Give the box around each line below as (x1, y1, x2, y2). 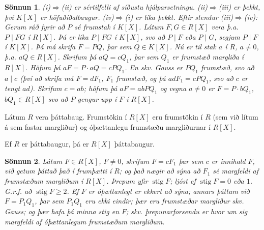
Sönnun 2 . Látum (5, 155, 63, 166)
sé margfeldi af (213, 165, 258, 176)
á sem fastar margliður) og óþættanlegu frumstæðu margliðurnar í (5, 121, 211, 132)
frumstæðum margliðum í (5, 175, 83, 186)
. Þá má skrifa (31, 41, 76, 52)
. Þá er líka (53, 31, 89, 42)
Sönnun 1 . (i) (5, 2, 51, 12)
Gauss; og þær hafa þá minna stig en (5, 206, 120, 216)
